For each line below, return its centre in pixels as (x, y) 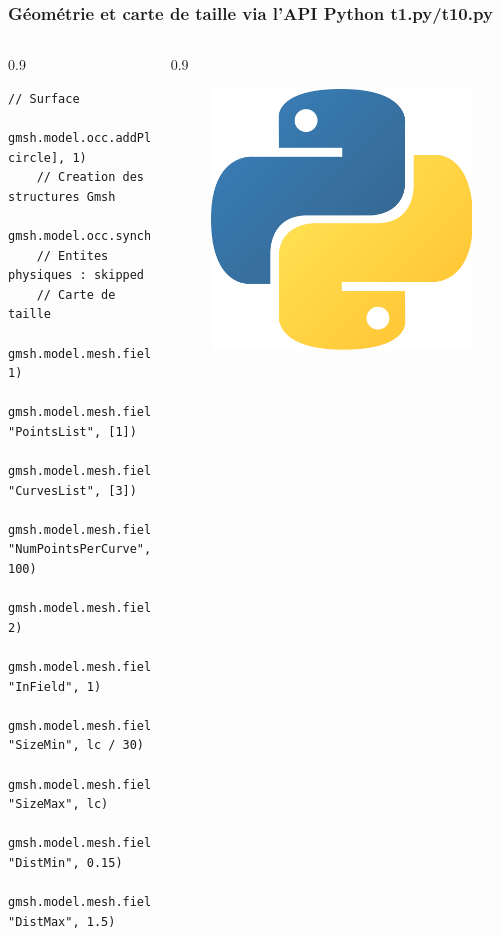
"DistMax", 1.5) (62, 921)
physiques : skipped (76, 275)
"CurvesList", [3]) (72, 490)
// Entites (72, 255)
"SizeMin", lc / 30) (76, 745)
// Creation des (90, 177)
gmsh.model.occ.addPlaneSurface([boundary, (155, 138)
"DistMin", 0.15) (65, 862)
